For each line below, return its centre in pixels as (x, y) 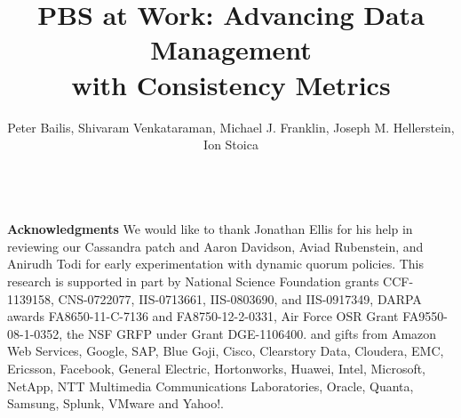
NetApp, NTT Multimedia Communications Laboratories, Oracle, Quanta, (211, 386)
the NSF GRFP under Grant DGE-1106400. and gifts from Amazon (251, 333)
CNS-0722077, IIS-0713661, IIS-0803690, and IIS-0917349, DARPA (240, 298)
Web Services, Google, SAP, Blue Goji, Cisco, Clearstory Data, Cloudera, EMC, (226, 351)
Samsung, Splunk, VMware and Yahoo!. (116, 403)
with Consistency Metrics (231, 84)
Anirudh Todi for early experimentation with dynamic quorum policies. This (216, 264)
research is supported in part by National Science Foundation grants (193, 281)
